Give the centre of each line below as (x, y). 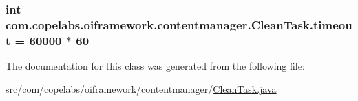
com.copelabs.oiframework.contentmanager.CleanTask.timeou (179, 24)
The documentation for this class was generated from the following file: (155, 66)
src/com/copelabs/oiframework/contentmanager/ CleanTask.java (141, 88)
